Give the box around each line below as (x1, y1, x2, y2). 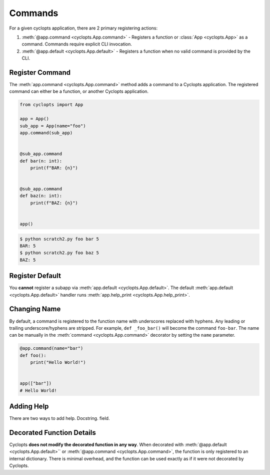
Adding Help (9, 402, 49, 411)
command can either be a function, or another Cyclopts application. (9, 88, 149, 95)
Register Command (9, 68, 71, 77)
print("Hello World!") (30, 360, 86, 365)
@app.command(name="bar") (19, 346, 83, 351)
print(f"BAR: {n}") (30, 165, 78, 170)
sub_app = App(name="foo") (19, 123, 86, 129)
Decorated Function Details (9, 428, 96, 437)
